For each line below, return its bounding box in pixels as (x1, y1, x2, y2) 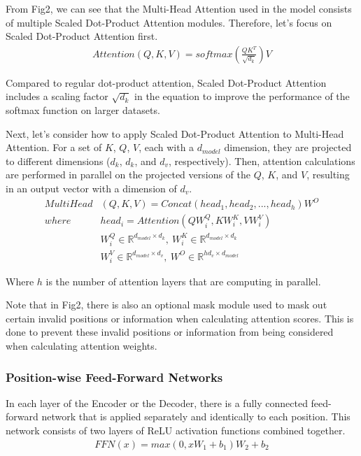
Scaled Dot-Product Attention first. (6, 29, 158, 43)
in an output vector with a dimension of (6, 180, 177, 195)
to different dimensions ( (6, 153, 111, 168)
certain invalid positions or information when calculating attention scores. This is (6, 311, 354, 325)
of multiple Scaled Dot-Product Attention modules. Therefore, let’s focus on (6, 15, 332, 29)
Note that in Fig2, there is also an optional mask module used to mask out (6, 297, 327, 312)
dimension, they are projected (224, 140, 352, 155)
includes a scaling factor (6, 89, 108, 104)
